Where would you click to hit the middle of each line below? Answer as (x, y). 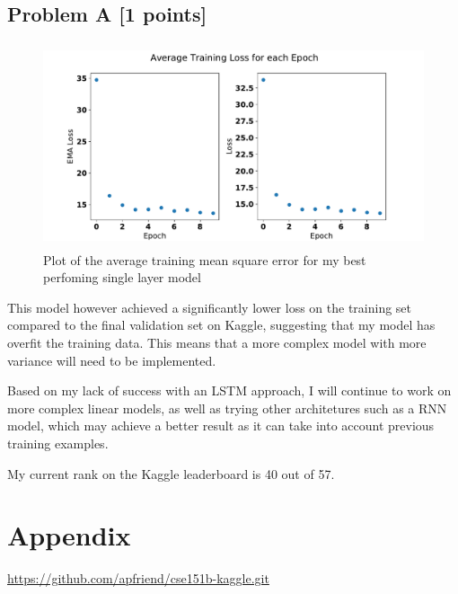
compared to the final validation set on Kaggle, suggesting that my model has (221, 325)
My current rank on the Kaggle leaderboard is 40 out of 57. (171, 473)
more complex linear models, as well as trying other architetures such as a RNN (227, 408)
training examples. (58, 443)
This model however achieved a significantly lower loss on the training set (210, 307)
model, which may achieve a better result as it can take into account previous (221, 426)
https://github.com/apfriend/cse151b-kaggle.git (138, 578)
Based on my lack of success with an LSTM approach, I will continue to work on (229, 390)
